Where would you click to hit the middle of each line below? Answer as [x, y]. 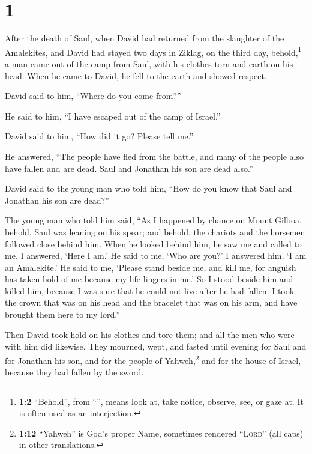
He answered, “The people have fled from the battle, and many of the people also [154, 156]
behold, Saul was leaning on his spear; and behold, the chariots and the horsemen [155, 232]
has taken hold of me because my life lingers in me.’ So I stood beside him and [149, 279]
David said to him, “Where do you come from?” [93, 96]
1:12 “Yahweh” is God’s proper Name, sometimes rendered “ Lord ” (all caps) [161, 433]
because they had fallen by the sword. [74, 372]
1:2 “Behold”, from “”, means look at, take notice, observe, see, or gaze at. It [161, 401]
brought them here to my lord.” [62, 314]
